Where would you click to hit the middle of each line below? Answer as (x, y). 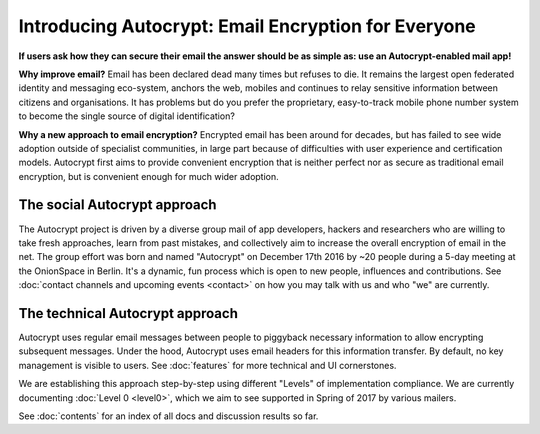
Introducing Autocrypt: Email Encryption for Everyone (247, 26)
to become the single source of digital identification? (126, 116)
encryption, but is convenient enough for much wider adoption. (148, 176)
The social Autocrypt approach (117, 205)
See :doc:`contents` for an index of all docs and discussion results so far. (168, 416)
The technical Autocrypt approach (128, 313)
